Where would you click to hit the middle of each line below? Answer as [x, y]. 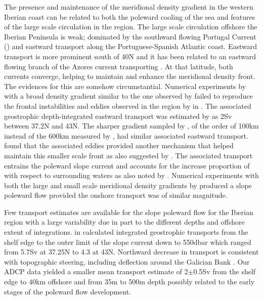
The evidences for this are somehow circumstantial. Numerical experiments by [125, 86]
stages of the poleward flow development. [68, 291]
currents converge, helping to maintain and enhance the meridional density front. [130, 76]
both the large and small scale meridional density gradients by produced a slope [128, 185]
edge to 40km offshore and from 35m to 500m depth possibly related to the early [129, 282]
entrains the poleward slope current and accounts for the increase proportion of [127, 165]
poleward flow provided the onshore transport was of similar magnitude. [116, 195]
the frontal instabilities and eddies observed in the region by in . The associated [128, 105]
